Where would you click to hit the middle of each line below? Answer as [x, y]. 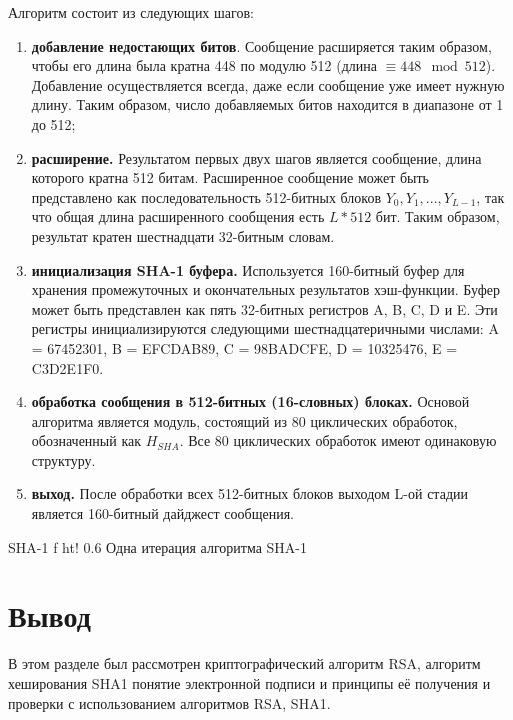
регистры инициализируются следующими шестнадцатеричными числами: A [265, 328]
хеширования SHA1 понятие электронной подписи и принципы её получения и [249, 682]
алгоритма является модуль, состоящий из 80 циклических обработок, [244, 420]
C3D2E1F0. [67, 367]
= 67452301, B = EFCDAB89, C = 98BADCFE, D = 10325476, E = [244, 347]
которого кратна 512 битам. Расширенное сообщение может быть [230, 177]
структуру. [63, 459]
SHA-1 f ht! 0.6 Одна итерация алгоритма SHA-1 [158, 546]
